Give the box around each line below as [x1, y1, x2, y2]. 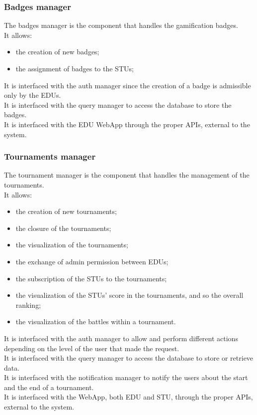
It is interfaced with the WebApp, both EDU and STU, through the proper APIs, [4, 392, 253, 402]
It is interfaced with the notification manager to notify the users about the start [4, 372, 248, 383]
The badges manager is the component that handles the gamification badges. [4, 20, 238, 30]
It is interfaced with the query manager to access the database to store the [4, 99, 232, 110]
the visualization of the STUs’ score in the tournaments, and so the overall [15, 290, 244, 300]
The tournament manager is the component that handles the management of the [4, 170, 250, 180]
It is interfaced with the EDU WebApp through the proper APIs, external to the [4, 119, 250, 129]
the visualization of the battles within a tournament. [15, 316, 176, 327]
